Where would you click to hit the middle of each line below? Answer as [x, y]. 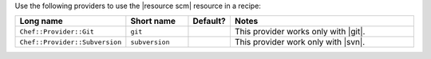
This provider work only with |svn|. [300, 42]
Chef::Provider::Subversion [71, 42]
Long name [41, 22]
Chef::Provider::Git [57, 31]
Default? [210, 22]
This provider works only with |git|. [300, 32]
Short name [153, 22]
